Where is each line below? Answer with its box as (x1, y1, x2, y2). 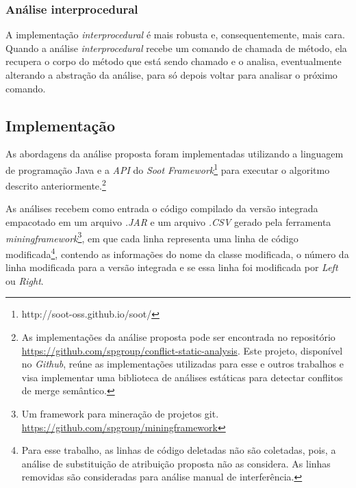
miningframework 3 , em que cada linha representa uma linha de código (5, 229, 298, 245)
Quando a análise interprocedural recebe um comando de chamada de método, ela (5, 40, 347, 55)
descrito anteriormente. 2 (5, 177, 106, 192)
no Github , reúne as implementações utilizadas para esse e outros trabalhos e (21, 357, 344, 371)
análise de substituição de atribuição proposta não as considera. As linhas (21, 456, 331, 470)
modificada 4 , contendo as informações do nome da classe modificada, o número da (5, 244, 349, 261)
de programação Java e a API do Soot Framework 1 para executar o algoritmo (5, 160, 330, 177)
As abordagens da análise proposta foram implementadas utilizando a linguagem (5, 146, 344, 161)
